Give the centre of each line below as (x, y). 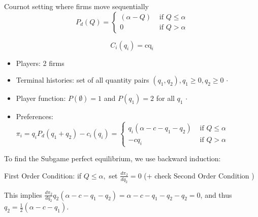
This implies (23, 194)
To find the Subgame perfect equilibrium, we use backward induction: (112, 158)
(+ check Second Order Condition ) (199, 175)
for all (165, 98)
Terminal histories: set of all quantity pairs (83, 80)
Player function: (41, 98)
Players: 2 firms (40, 63)
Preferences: (35, 116)
